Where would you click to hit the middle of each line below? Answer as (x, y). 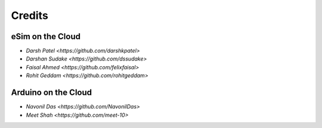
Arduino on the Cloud (52, 93)
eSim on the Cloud (46, 36)
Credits (30, 15)
